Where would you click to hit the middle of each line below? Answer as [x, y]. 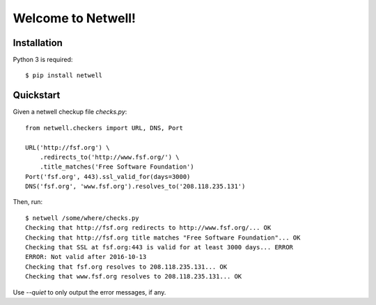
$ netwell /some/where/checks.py [82, 218]
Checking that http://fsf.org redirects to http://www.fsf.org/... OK [148, 228]
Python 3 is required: [43, 60]
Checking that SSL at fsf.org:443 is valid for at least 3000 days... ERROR [159, 248]
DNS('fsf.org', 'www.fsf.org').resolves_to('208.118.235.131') [135, 187]
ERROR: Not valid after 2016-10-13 [86, 257]
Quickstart [37, 95]
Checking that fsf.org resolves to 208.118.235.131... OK [126, 267]
